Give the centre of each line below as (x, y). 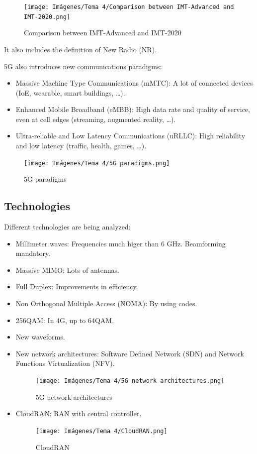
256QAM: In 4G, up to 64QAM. (65, 320)
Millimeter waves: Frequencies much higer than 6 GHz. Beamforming (121, 243)
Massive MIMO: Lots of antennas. (67, 270)
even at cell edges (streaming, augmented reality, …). (96, 119)
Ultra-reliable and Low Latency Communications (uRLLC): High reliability (130, 136)
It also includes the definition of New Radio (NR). (80, 49)
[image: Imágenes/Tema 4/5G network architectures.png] (130, 381)
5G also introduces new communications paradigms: (83, 66)
